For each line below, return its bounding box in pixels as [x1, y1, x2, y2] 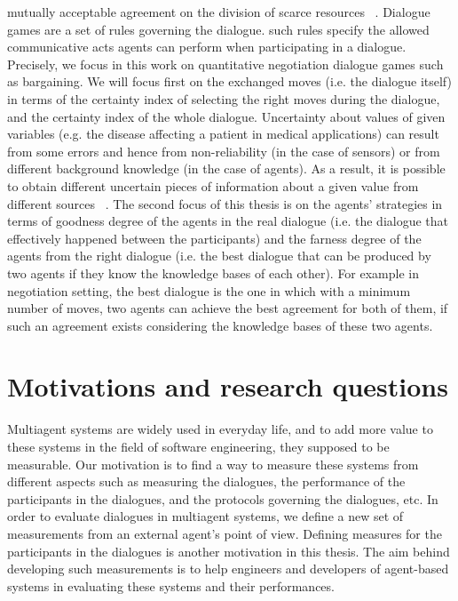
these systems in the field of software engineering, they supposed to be [7, 437, 390, 455]
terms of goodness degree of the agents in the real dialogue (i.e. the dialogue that [7, 212, 449, 230]
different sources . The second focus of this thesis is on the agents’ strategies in [7, 194, 443, 212]
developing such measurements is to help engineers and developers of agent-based [7, 559, 449, 578]
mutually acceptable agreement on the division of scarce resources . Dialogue [7, 3, 430, 20]
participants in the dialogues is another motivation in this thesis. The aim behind [7, 541, 450, 560]
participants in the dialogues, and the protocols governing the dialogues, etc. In [7, 489, 438, 508]
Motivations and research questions [7, 368, 448, 405]
